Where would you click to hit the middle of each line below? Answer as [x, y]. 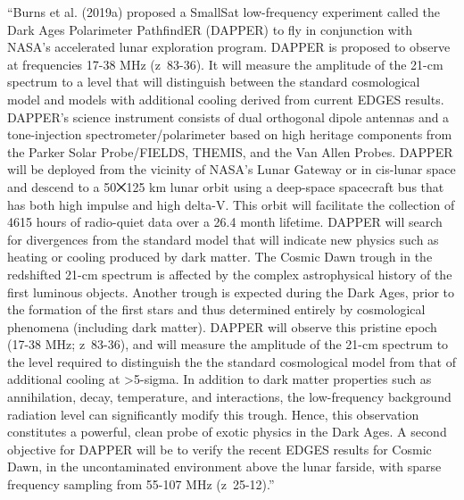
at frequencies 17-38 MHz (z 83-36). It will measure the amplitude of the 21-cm [225, 64]
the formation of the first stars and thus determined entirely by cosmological [216, 309]
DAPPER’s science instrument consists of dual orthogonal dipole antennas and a [228, 117]
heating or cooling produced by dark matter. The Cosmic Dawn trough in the [220, 257]
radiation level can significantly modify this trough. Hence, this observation [213, 414]
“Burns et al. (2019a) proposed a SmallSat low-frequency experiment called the [224, 12]
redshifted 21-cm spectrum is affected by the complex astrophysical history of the [230, 274]
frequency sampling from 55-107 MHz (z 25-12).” [141, 484]
